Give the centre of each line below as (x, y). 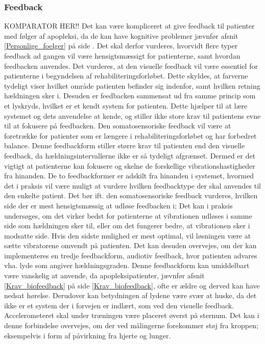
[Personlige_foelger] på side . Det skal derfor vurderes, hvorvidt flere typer (121, 46)
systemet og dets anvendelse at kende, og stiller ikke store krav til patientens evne (132, 115)
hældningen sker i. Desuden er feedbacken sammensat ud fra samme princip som (130, 96)
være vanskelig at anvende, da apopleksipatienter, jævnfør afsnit (104, 275)
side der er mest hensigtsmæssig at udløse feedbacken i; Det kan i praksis (118, 205)
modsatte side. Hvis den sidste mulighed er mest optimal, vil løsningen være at (128, 235)
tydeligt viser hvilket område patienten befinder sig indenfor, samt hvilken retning (132, 85)
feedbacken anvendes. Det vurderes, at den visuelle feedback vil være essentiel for (131, 65)
